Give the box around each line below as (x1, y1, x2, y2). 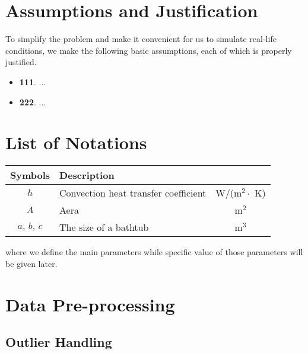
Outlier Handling (5, 333, 112, 351)
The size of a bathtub (59, 220, 149, 234)
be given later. (5, 257, 58, 269)
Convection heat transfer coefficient (59, 186, 207, 200)
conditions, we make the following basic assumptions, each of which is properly (5, 44, 292, 56)
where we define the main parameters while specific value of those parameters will (5, 246, 303, 258)
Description (59, 168, 115, 182)
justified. (5, 56, 37, 68)
